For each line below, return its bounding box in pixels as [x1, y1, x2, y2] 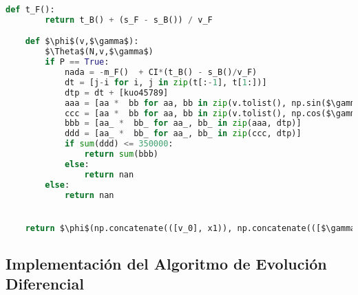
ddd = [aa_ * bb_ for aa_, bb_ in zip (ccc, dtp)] [64, 129, 302, 139]
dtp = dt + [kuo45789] [64, 87, 169, 98]
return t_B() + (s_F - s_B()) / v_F [45, 14, 213, 25]
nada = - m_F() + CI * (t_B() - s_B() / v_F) [64, 67, 257, 78]
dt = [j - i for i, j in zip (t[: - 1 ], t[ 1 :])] [64, 77, 267, 87]
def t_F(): [6, 5, 55, 14]
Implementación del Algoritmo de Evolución [6, 252, 327, 274]
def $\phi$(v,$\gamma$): [25, 36, 139, 47]
